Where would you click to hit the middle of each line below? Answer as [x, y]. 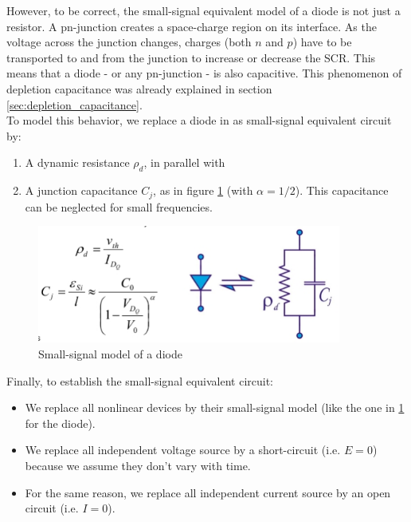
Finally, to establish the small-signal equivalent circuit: [140, 380]
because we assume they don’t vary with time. [138, 465]
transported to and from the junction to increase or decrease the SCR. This [191, 57]
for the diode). [60, 423]
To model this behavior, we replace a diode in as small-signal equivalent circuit [199, 120]
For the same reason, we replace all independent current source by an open [208, 492]
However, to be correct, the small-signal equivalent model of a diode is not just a [204, 10]
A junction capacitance [81, 190]
